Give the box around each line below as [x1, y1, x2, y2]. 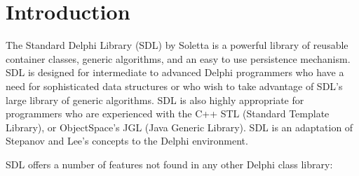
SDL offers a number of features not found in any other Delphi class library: [6, 156, 333, 171]
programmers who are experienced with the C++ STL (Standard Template [6, 106, 330, 121]
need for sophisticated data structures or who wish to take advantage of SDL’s [6, 78, 343, 93]
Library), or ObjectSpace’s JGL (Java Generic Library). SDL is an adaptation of [6, 119, 353, 134]
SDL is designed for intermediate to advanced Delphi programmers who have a [6, 65, 344, 80]
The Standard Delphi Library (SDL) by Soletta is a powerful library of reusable [6, 38, 348, 52]
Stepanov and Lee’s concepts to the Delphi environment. [6, 133, 248, 148]
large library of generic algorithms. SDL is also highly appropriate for [6, 92, 304, 107]
